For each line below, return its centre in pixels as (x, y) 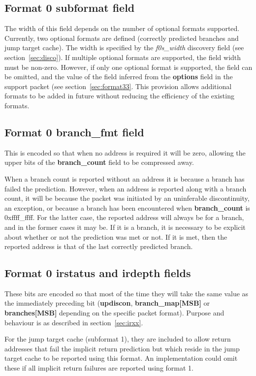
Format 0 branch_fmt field (74, 132)
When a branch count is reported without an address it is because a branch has (125, 178)
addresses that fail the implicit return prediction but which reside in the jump (122, 348)
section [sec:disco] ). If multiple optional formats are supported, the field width (123, 57)
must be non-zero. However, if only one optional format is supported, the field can (128, 67)
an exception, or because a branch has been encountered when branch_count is (127, 207)
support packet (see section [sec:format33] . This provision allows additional (118, 86)
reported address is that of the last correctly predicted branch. (99, 246)
